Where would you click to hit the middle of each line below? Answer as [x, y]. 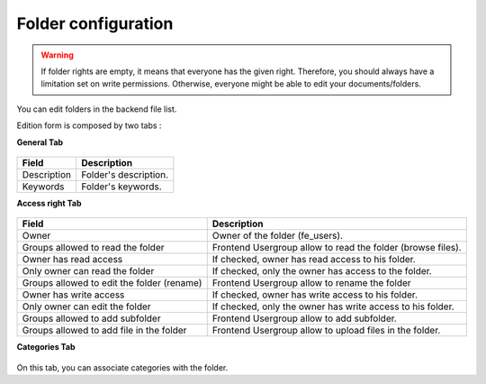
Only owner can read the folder [88, 271]
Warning [57, 55]
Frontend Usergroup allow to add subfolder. [305, 318]
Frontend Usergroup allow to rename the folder [311, 283]
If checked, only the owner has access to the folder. [322, 271]
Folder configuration [95, 23]
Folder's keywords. [121, 187]
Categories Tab [46, 347]
